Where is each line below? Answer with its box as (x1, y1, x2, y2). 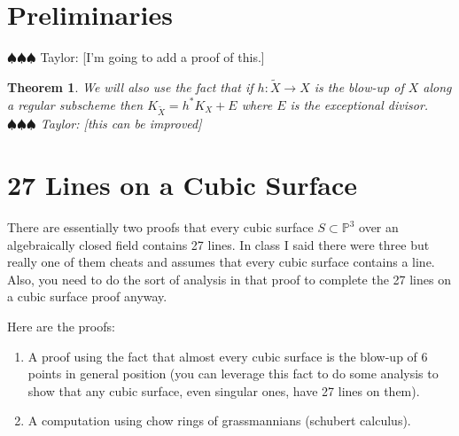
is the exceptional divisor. (290, 95, 429, 113)
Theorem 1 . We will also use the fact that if (7, 77, 253, 96)
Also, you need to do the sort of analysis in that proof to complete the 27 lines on (7, 269, 451, 288)
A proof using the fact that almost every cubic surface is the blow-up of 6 (27, 346, 428, 365)
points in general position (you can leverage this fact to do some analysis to (27, 364, 439, 383)
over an (359, 218, 399, 236)
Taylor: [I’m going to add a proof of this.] (40, 48, 265, 66)
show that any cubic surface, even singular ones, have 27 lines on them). (27, 381, 420, 400)
